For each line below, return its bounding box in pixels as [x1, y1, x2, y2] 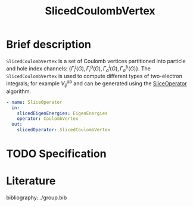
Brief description [6, 38, 91, 51]
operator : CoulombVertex [17, 116, 79, 122]
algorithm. [6, 88, 32, 95]
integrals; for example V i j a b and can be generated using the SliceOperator [6, 79, 187, 88]
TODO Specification [6, 147, 107, 160]
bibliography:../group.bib [6, 194, 67, 201]
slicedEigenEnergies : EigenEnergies [17, 110, 108, 116]
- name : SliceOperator [6, 99, 63, 105]
